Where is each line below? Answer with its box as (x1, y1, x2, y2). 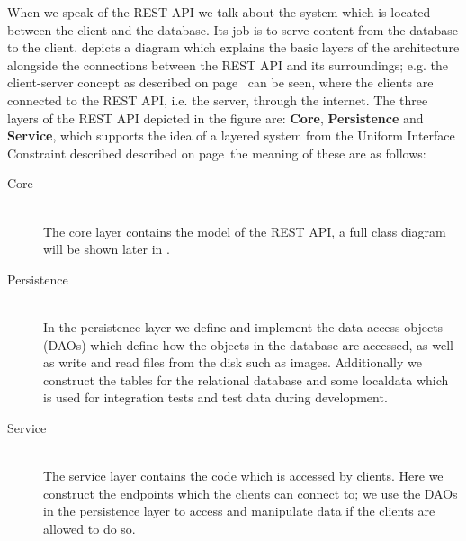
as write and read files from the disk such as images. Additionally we (43, 353, 422, 372)
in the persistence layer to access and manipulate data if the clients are (43, 501, 435, 520)
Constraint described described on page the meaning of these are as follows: (7, 143, 426, 162)
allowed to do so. (43, 518, 136, 537)
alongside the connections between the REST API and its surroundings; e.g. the (7, 55, 448, 74)
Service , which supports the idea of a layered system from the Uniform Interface (7, 126, 455, 145)
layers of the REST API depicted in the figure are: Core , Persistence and (7, 108, 424, 127)
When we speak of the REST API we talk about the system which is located (7, 3, 431, 21)
